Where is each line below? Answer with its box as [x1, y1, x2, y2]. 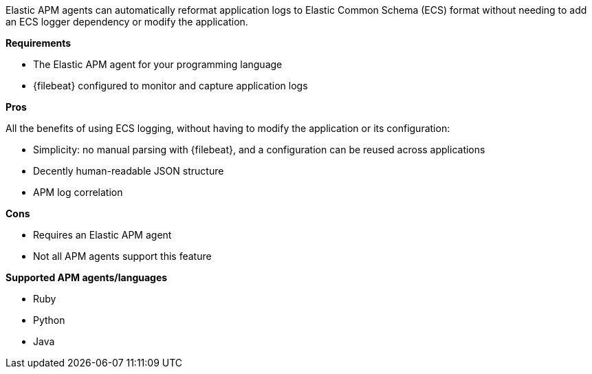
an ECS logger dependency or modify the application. [6, 16, 248, 27]
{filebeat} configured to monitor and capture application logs [33, 80, 308, 91]
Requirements [6, 37, 72, 49]
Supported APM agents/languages [6, 272, 168, 283]
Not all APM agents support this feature [33, 250, 212, 262]
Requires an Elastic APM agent [33, 229, 172, 241]
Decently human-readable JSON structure [33, 165, 224, 177]
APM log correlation [33, 186, 123, 198]
